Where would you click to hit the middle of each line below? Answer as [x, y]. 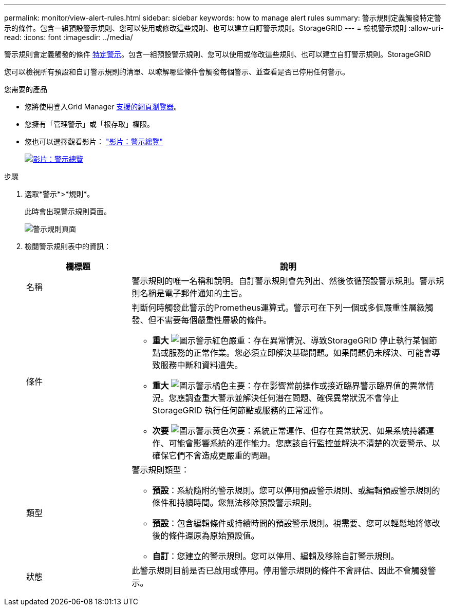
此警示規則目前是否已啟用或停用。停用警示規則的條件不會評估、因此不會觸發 [280, 570]
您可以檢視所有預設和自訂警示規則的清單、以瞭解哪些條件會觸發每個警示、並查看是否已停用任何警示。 [177, 72]
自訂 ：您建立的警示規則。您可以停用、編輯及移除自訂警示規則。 [276, 556]
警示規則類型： [161, 470]
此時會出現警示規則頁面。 [68, 211]
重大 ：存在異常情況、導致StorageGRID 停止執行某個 [290, 340]
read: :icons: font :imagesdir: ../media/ [69, 37]
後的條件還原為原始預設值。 [206, 536]
